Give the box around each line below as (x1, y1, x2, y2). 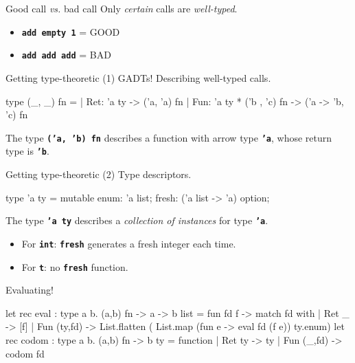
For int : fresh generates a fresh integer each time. (21, 236, 236, 250)
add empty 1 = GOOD (21, 24, 120, 38)
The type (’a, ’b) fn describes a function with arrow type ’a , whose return (5, 130, 332, 144)
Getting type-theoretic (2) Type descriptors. (5, 167, 192, 181)
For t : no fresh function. (21, 259, 128, 274)
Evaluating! (5, 283, 54, 297)
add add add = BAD (21, 47, 111, 62)
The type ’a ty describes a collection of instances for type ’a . (5, 213, 268, 228)
